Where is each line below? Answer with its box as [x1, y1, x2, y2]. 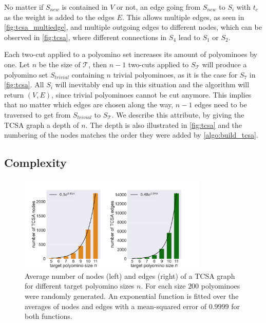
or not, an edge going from [117, 2, 201, 12]
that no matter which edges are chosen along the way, [4, 99, 174, 110]
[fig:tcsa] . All [4, 79, 44, 90]
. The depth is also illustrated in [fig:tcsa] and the [85, 119, 242, 130]
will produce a [202, 59, 247, 69]
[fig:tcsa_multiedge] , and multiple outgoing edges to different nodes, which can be [4, 22, 262, 32]
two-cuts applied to [128, 59, 189, 69]
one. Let [4, 59, 30, 69]
